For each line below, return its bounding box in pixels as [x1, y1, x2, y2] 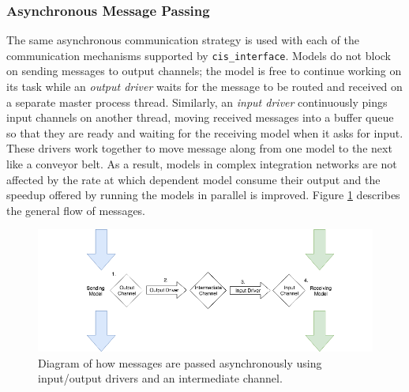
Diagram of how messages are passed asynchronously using [38, 354, 322, 371]
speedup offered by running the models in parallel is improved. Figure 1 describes [6, 187, 400, 203]
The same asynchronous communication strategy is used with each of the [6, 32, 359, 48]
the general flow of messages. [6, 202, 146, 218]
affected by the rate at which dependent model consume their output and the [6, 171, 381, 187]
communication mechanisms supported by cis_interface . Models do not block [6, 47, 391, 63]
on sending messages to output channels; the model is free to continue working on [6, 62, 402, 79]
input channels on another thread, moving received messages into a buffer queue [6, 109, 394, 126]
